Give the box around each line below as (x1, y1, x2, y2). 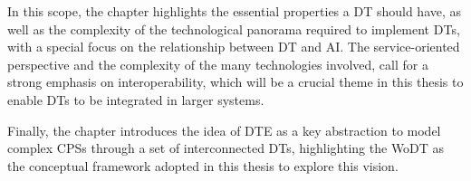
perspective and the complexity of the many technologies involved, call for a (7, 54, 428, 73)
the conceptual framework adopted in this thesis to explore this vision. (7, 156, 399, 175)
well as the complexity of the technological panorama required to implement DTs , (7, 19, 460, 38)
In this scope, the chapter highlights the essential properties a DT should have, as (7, 2, 462, 20)
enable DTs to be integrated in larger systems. (7, 90, 264, 109)
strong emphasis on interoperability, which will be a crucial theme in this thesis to (7, 72, 464, 91)
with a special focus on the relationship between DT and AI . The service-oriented (7, 37, 460, 56)
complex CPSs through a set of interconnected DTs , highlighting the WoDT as (7, 138, 445, 157)
